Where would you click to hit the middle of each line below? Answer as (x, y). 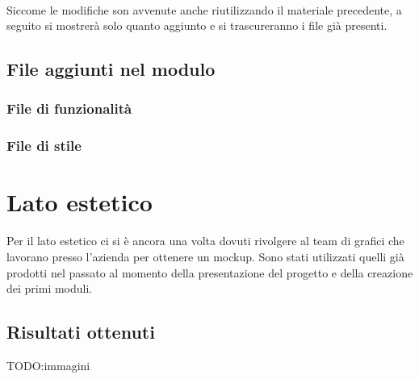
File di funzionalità (69, 108)
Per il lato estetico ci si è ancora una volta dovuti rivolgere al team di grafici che (205, 241)
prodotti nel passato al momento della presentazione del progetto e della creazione (210, 272)
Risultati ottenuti (81, 332)
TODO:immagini (48, 365)
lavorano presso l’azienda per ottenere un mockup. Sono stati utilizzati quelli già (205, 256)
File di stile (44, 146)
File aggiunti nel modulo (111, 69)
